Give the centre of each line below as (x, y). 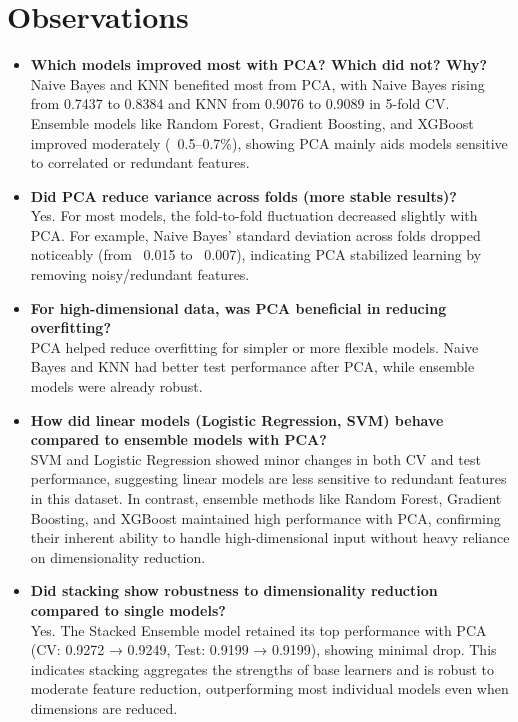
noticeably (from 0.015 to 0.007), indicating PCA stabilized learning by (256, 254)
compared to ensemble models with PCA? (178, 439)
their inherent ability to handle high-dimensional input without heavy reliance (270, 537)
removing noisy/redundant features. (140, 274)
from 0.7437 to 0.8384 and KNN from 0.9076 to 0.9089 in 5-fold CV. (240, 103)
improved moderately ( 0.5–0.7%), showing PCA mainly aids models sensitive (269, 142)
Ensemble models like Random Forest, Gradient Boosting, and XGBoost (252, 122)
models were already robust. (116, 386)
